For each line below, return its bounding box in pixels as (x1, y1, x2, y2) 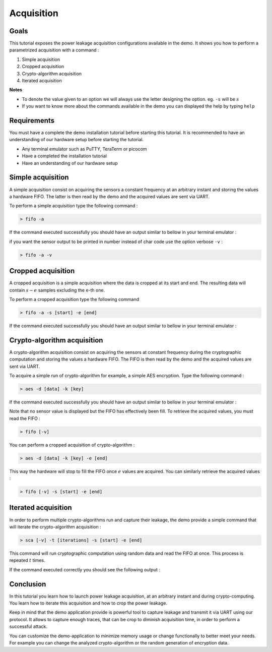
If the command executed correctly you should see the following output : (9, 566, 161, 572)
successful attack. (9, 623, 48, 630)
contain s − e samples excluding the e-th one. (9, 287, 105, 293)
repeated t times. (9, 557, 45, 563)
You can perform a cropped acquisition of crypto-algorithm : (9, 442, 135, 448)
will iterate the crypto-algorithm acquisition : (9, 523, 101, 529)
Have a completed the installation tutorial (22, 153, 107, 159)
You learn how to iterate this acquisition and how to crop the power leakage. (9, 600, 167, 606)
